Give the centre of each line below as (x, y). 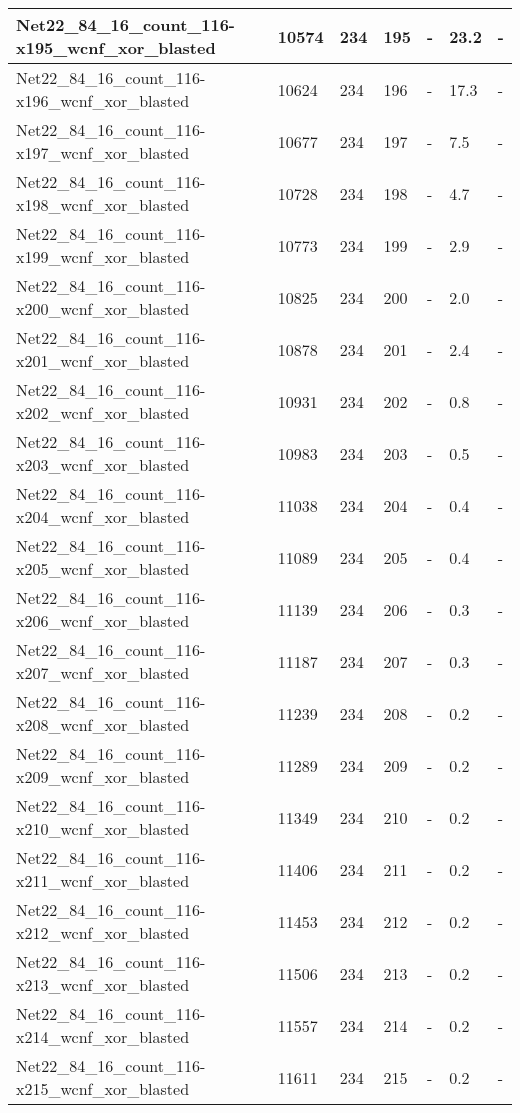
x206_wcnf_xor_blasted (103, 620)
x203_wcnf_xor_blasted (103, 464)
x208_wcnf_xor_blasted (103, 724)
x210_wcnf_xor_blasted (103, 828)
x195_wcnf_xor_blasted (116, 47)
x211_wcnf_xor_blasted (103, 880)
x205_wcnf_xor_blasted (103, 568)
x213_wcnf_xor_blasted (103, 984)
